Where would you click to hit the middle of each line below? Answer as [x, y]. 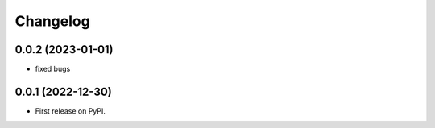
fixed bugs [53, 69]
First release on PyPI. [70, 111]
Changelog [52, 21]
